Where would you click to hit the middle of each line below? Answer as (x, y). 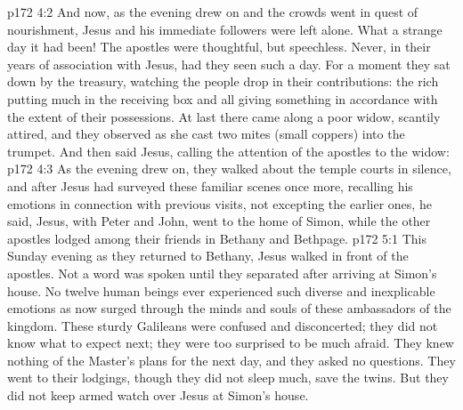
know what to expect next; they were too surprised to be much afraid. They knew (231, 343)
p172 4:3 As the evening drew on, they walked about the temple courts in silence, (229, 169)
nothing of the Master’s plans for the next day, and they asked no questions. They (231, 360)
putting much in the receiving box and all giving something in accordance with (223, 98)
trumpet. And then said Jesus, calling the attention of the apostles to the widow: (228, 151)
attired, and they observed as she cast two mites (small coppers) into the (206, 134)
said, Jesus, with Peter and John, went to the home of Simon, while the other (219, 221)
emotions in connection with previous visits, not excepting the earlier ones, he (219, 203)
